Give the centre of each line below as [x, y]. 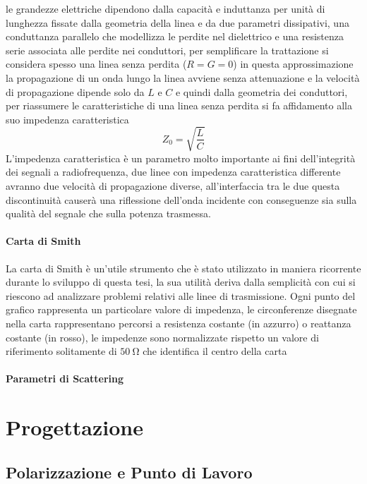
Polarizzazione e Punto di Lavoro [129, 472]
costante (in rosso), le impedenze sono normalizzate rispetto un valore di [162, 337]
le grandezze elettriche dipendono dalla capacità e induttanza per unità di [166, 8]
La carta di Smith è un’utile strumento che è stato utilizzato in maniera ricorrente [183, 268]
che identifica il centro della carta [215, 351]
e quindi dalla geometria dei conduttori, [261, 91]
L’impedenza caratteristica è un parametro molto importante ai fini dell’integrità [181, 158]
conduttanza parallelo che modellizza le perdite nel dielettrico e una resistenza [175, 36]
